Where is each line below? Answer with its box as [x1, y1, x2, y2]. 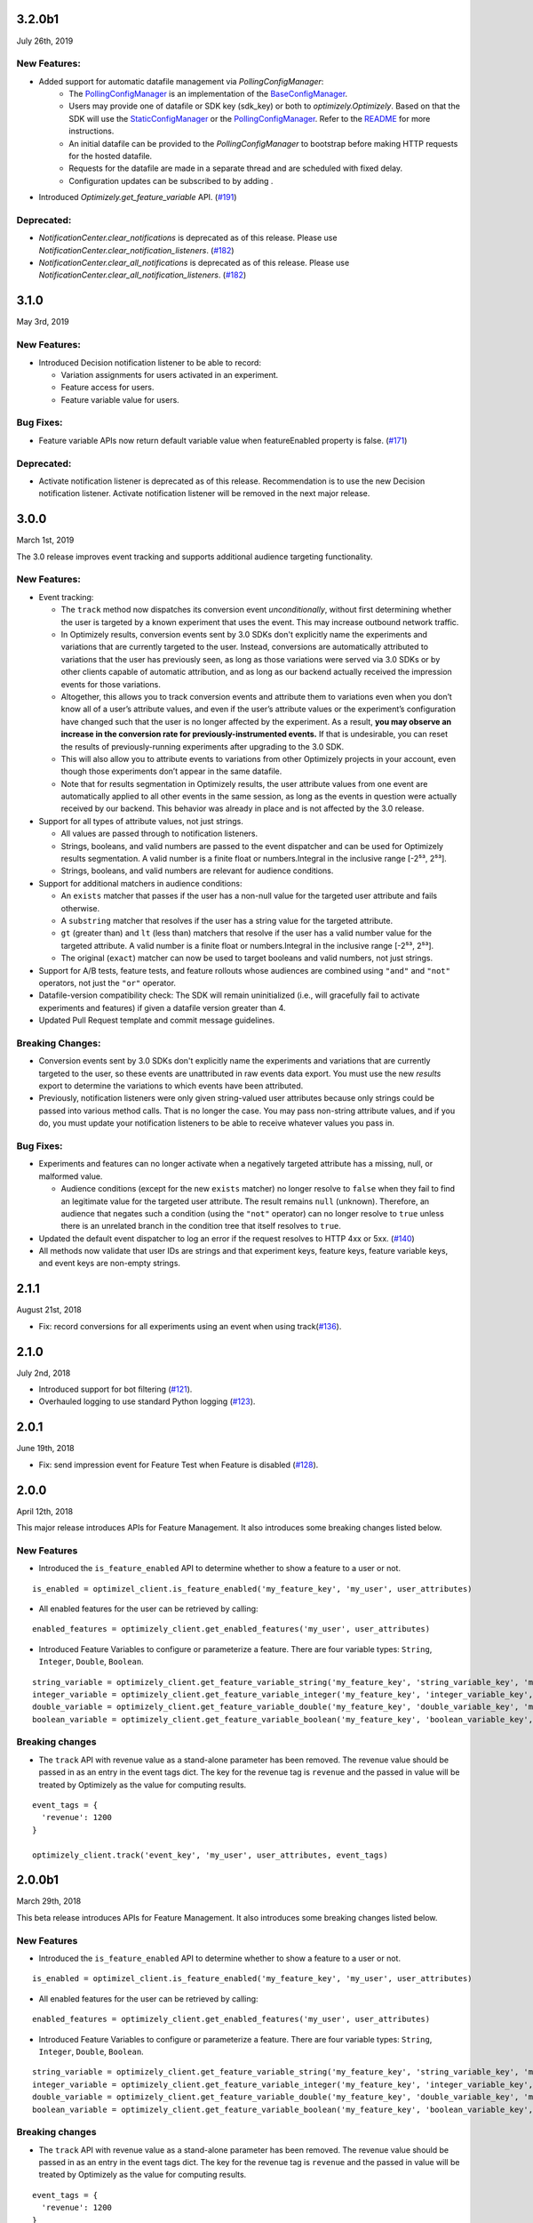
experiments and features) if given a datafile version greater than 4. [38, 1002, 286, 1013]
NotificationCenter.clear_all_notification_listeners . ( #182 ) [38, 269, 247, 280]
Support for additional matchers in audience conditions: [38, 878, 243, 888]
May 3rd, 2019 [16, 317, 70, 327]
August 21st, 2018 [16, 1304, 82, 1315]
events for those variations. [60, 678, 162, 689]
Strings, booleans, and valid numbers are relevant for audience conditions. [60, 865, 334, 876]
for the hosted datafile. [68, 151, 153, 161]
